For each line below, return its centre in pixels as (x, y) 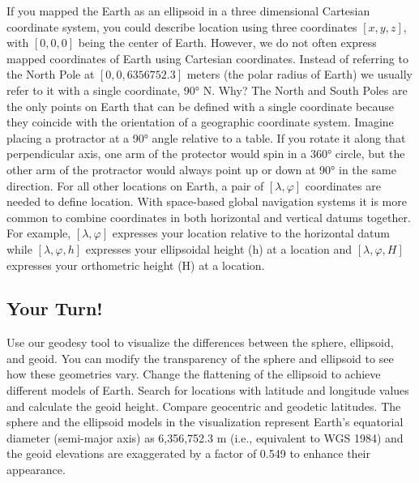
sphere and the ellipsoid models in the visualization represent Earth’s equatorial (205, 422)
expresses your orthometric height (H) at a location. (136, 265)
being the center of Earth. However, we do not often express (227, 43)
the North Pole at (51, 74)
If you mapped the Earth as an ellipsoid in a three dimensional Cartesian (188, 11)
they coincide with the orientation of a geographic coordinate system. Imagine (200, 122)
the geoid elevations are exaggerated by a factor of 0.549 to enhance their (188, 453)
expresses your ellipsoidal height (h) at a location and (218, 248)
